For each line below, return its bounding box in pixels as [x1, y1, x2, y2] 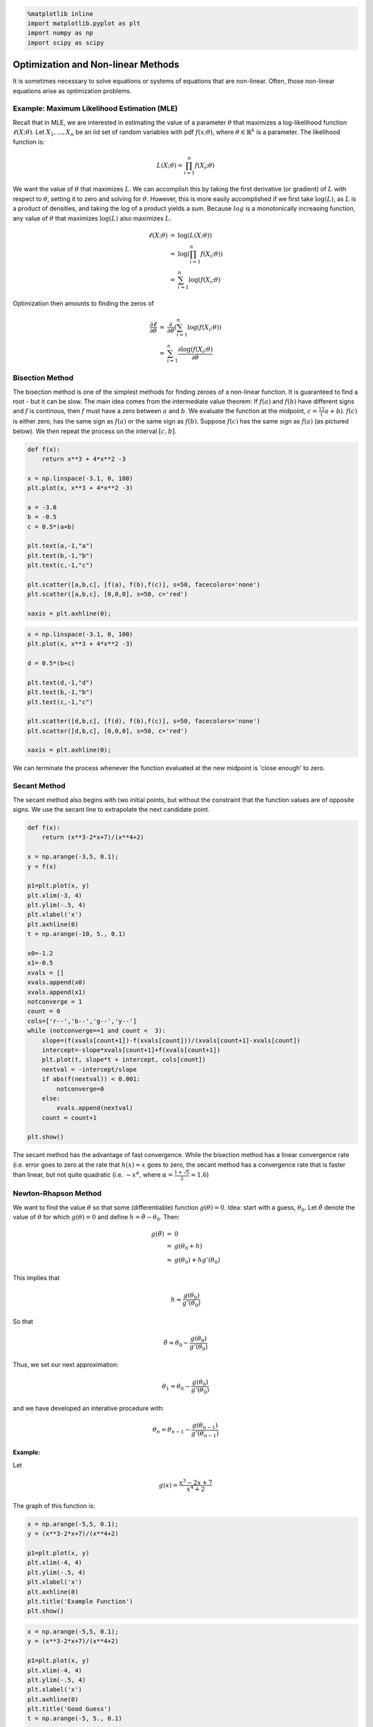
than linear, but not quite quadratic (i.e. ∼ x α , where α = [12, 1170, 173, 1179]
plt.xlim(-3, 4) [27, 891, 83, 899]
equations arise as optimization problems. [12, 86, 132, 95]
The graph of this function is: [12, 1501, 96, 1509]
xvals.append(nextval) [56, 1104, 134, 1112]
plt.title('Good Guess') [27, 1705, 112, 1713]
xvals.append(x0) [27, 978, 86, 986]
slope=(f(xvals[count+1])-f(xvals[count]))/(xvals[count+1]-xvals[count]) [41, 1036, 300, 1044]
